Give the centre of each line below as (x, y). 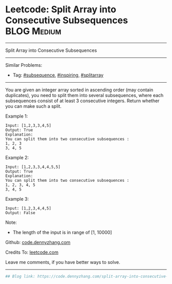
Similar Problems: (24, 65)
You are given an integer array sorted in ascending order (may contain (79, 90)
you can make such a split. (34, 106)
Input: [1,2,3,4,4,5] (28, 208)
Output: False (20, 213)
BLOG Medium (33, 31)
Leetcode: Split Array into (61, 10)
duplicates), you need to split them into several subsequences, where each (84, 95)
